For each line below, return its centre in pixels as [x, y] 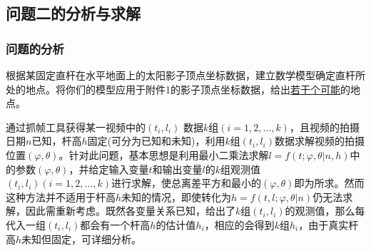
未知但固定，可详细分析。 [82, 239]
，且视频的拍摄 [324, 127]
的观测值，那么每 [325, 211]
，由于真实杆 [329, 224]
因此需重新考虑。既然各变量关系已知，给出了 [130, 211]
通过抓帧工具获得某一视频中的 [76, 127]
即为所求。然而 [329, 183]
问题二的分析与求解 [73, 13]
